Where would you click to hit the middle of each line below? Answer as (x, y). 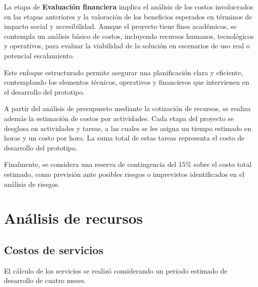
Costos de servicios (54, 249)
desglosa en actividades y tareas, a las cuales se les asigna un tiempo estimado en (128, 128)
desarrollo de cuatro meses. (45, 280)
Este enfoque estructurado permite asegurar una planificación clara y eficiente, (124, 72)
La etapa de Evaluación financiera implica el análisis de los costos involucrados (129, 6)
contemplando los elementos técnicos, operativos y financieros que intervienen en (127, 82)
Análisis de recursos (74, 218)
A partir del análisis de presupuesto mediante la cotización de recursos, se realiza (128, 108)
